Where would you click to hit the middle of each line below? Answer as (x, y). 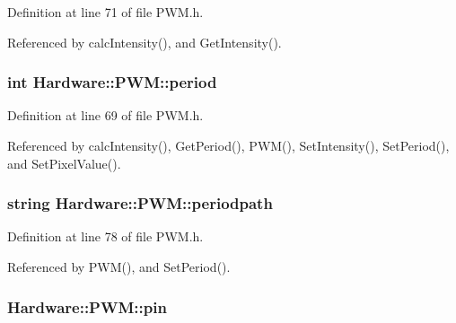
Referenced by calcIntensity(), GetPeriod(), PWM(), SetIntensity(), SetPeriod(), (228, 145)
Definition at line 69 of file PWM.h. (105, 115)
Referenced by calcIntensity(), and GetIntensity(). (145, 42)
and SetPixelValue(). (64, 163)
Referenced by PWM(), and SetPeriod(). (119, 266)
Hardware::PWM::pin (87, 306)
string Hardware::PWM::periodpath (140, 203)
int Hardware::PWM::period (112, 82)
